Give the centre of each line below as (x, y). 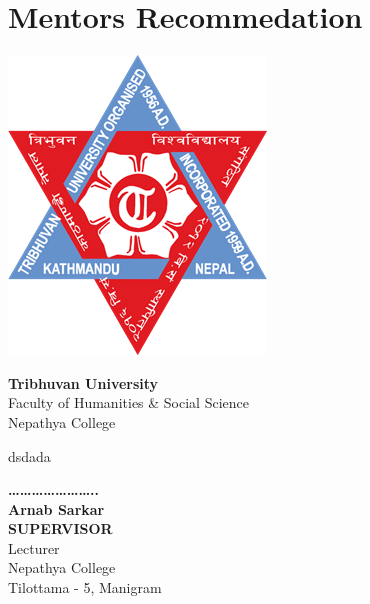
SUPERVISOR (60, 528)
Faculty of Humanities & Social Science (128, 402)
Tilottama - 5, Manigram (85, 587)
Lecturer (34, 547)
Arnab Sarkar (56, 508)
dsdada (29, 455)
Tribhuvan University (83, 382)
